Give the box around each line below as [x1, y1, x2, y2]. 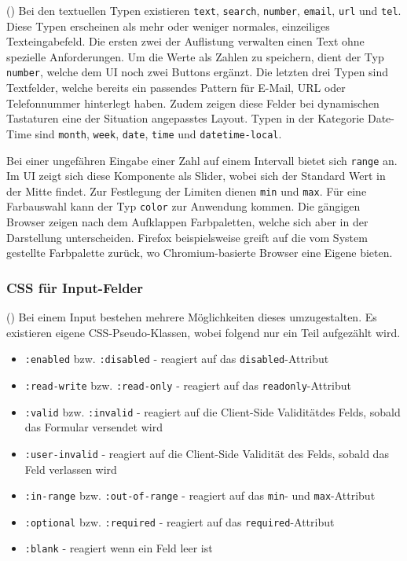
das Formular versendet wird [24, 419, 163, 435]
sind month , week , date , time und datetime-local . [35, 125, 282, 141]
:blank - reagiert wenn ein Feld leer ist [24, 540, 213, 556]
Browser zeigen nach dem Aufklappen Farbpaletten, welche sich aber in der [6, 214, 368, 230]
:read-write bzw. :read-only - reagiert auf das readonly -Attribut [24, 376, 351, 393]
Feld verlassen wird [24, 460, 117, 477]
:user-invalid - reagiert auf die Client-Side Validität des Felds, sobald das [24, 445, 389, 461]
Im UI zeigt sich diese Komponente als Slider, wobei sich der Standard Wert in [6, 167, 386, 184]
